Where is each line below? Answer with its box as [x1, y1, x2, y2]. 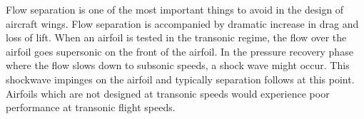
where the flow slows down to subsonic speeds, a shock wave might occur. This [6, 58, 350, 73]
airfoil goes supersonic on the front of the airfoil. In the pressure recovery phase [6, 43, 353, 58]
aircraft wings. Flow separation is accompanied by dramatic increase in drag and [6, 16, 359, 31]
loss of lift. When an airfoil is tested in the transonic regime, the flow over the [6, 30, 347, 45]
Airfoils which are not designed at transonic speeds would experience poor [6, 86, 330, 100]
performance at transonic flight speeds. [6, 100, 176, 115]
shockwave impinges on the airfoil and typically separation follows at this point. [6, 71, 355, 86]
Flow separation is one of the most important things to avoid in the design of [6, 2, 344, 16]
